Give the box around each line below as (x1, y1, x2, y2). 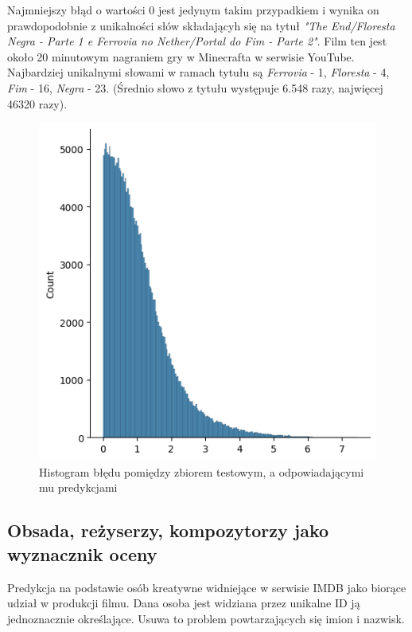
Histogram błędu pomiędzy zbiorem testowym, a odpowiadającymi (39, 463, 364, 480)
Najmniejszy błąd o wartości (7, 2, 146, 18)
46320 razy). (7, 95, 68, 112)
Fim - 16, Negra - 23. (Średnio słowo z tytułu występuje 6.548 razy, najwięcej (7, 79, 383, 96)
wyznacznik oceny (7, 541, 157, 566)
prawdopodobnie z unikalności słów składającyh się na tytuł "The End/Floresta (7, 17, 395, 33)
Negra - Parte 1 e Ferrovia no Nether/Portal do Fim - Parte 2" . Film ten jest (7, 33, 387, 49)
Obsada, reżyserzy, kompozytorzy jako (7, 518, 329, 543)
